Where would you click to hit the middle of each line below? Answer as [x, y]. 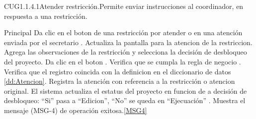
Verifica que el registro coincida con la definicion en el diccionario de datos [118, 71]
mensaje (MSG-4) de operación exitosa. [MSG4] [76, 110]
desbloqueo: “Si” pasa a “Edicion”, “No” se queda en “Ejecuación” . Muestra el [125, 100]
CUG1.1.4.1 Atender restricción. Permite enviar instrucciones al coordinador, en [124, 6]
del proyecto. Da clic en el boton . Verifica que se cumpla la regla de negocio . [123, 61]
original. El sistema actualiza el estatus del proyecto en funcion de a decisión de [126, 90]
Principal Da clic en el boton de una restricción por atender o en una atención [123, 32]
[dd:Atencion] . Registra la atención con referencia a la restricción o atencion [120, 81]
